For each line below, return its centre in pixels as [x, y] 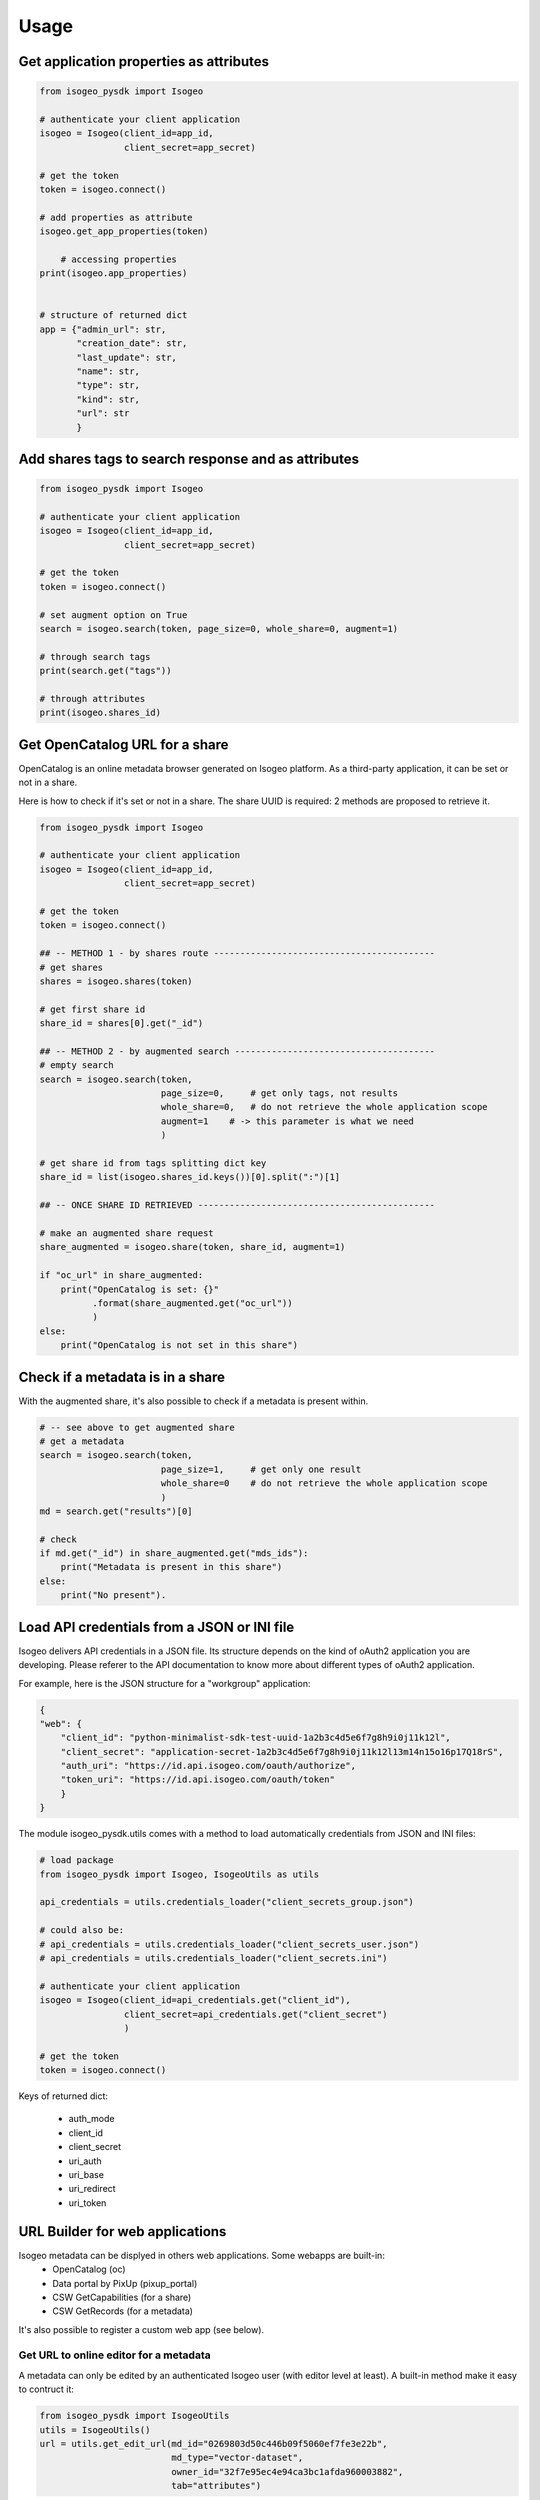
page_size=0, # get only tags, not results [279, 1093]
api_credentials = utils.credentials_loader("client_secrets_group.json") [227, 1902]
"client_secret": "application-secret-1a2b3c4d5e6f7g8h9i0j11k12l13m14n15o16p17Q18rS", [282, 1751]
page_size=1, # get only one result [261, 1469]
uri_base [86, 2175]
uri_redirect [92, 2189]
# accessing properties [118, 259]
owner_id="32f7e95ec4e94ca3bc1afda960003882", [287, 2471]
